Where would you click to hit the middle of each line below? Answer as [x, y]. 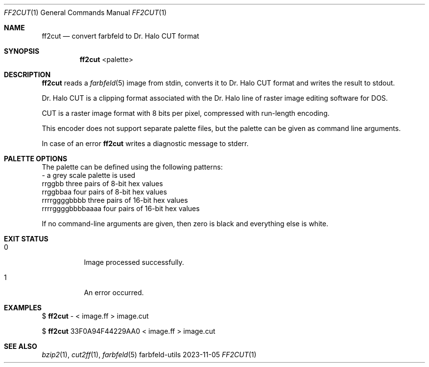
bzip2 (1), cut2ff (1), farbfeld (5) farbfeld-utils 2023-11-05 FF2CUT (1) [149, 355]
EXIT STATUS [26, 239]
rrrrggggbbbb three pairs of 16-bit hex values [115, 200]
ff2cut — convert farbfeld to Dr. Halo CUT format [120, 36]
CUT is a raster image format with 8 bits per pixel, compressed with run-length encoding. [186, 113]
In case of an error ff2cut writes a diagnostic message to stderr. [145, 143]
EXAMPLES [23, 308]
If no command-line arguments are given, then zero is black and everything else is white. [185, 224]
